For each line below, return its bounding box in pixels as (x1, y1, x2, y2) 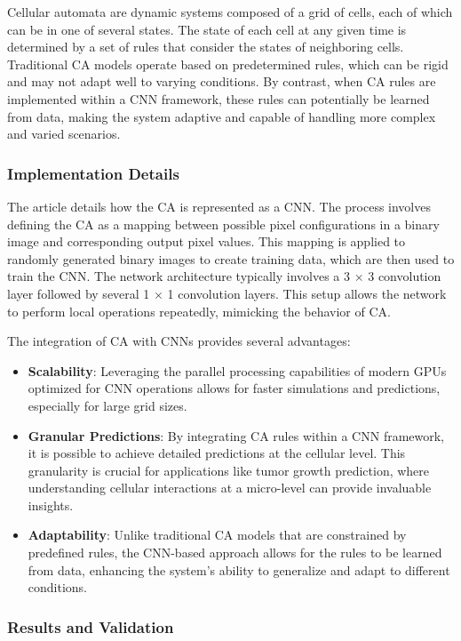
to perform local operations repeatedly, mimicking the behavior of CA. (7, 301, 391, 320)
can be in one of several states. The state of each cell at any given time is (7, 20, 407, 38)
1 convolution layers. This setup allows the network (167, 284, 447, 302)
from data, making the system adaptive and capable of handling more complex (7, 107, 436, 125)
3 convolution (368, 267, 441, 285)
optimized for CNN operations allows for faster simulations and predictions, (28, 379, 441, 397)
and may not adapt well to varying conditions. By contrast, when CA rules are (7, 72, 436, 91)
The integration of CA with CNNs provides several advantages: (7, 332, 351, 350)
